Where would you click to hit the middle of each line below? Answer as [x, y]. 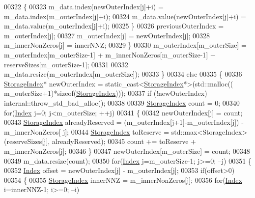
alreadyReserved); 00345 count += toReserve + [124, 141]
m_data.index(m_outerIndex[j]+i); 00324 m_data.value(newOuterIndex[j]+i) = [125, 16]
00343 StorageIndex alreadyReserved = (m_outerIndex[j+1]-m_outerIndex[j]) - [124, 122]
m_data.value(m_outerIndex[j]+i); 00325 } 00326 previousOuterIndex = [114, 26]
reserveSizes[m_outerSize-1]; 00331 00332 [66, 64]
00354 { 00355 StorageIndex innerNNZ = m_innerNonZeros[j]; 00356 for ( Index [123, 180]
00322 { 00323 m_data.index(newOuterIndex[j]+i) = [84, 6]
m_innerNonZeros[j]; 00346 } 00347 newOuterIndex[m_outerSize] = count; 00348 [127, 151]
